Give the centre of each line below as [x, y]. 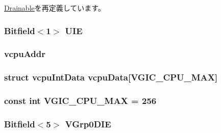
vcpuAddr [25, 54]
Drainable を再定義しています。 [55, 8]
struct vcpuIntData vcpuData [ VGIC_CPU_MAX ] [111, 77]
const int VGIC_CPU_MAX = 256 [80, 101]
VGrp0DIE [88, 124]
